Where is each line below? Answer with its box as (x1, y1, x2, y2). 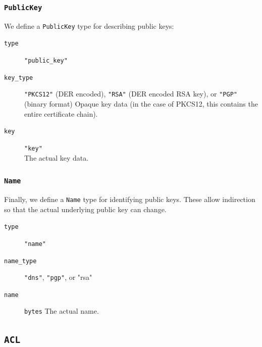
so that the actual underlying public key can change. (4, 204, 167, 214)
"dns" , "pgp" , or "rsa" (24, 272, 92, 282)
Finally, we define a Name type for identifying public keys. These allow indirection (4, 193, 255, 204)
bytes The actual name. (24, 306, 99, 316)
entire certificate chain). (24, 108, 98, 119)
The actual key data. (24, 152, 89, 163)
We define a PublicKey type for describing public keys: (4, 20, 174, 31)
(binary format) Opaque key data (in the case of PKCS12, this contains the (24, 98, 258, 109)
